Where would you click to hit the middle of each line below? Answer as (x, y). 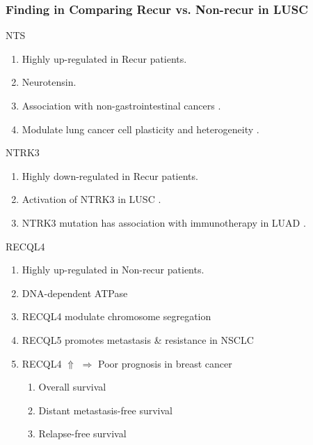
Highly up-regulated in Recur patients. (104, 58)
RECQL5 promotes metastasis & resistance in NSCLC (138, 339)
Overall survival (72, 387)
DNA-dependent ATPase (75, 293)
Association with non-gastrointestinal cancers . (121, 105)
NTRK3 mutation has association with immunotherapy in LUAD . (164, 222)
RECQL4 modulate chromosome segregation (117, 316)
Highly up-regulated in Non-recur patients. (113, 270)
